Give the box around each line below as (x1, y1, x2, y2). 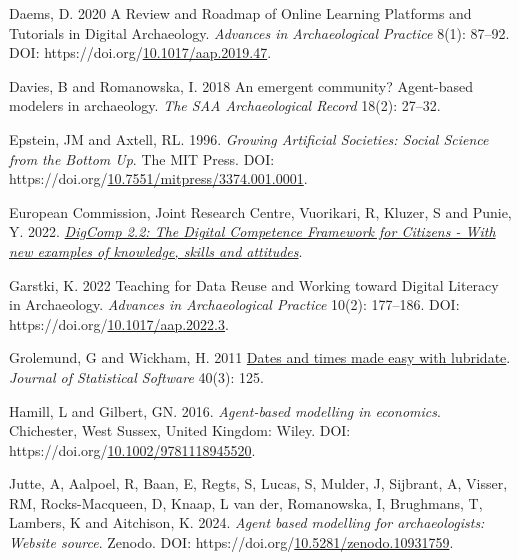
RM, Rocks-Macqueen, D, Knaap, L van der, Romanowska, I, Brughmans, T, (9, 492, 483, 513)
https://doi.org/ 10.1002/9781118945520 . (9, 439, 256, 460)
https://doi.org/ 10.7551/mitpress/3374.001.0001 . (9, 168, 308, 189)
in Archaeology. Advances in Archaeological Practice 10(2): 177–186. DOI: (9, 294, 460, 315)
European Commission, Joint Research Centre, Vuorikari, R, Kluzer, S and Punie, (9, 201, 512, 222)
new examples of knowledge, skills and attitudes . (9, 240, 303, 261)
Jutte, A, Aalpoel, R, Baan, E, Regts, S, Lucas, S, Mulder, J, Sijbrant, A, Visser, (9, 473, 508, 494)
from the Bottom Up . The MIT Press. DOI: (9, 148, 275, 169)
